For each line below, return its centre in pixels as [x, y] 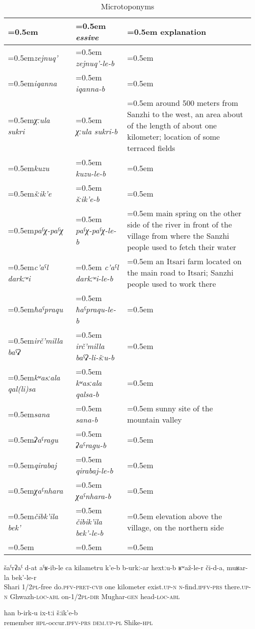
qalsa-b [87, 394]
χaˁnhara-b [93, 496]
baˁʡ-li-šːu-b [95, 357]
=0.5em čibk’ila [33, 516]
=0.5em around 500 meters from [183, 103]
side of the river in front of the [179, 224]
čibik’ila [89, 521]
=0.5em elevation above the [175, 516]
